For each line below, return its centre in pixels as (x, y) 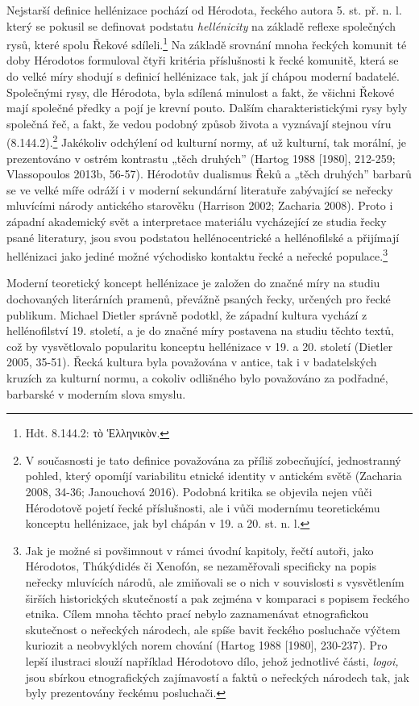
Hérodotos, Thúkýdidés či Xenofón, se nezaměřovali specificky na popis (201, 566)
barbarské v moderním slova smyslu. (96, 393)
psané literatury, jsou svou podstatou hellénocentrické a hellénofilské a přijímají (203, 237)
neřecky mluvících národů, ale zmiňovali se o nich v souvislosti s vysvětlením (215, 581)
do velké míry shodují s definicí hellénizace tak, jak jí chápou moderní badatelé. (203, 76)
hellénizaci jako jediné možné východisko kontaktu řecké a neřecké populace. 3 (197, 255)
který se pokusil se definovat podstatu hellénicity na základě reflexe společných (201, 25)
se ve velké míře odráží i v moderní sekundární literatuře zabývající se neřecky (200, 189)
